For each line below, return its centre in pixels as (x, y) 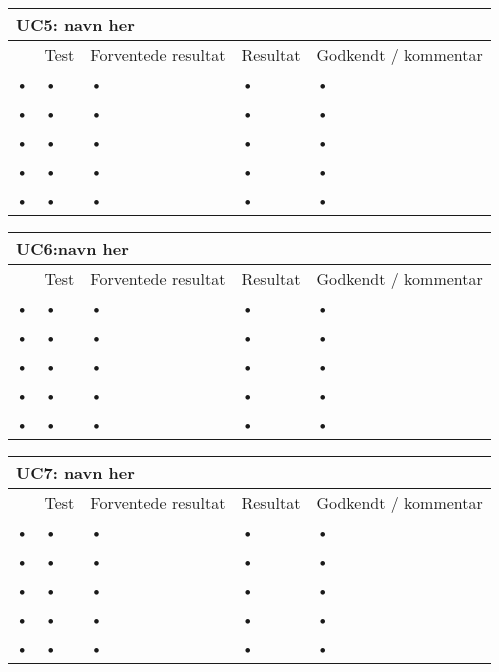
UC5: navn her (75, 24)
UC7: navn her (75, 472)
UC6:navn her (72, 248)
